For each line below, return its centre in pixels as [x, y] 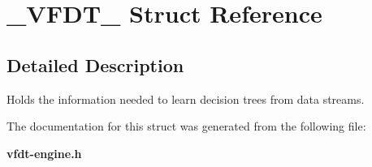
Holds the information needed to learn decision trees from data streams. [186, 98]
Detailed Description [95, 64]
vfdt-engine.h [44, 153]
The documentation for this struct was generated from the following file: [186, 126]
